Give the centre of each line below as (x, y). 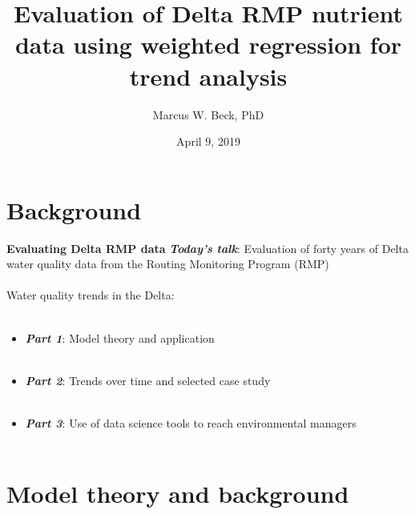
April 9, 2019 (208, 141)
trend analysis (208, 76)
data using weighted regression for (208, 44)
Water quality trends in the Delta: (91, 295)
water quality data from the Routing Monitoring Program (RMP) (168, 264)
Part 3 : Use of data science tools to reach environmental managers (191, 422)
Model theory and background (178, 494)
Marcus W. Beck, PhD (208, 114)
